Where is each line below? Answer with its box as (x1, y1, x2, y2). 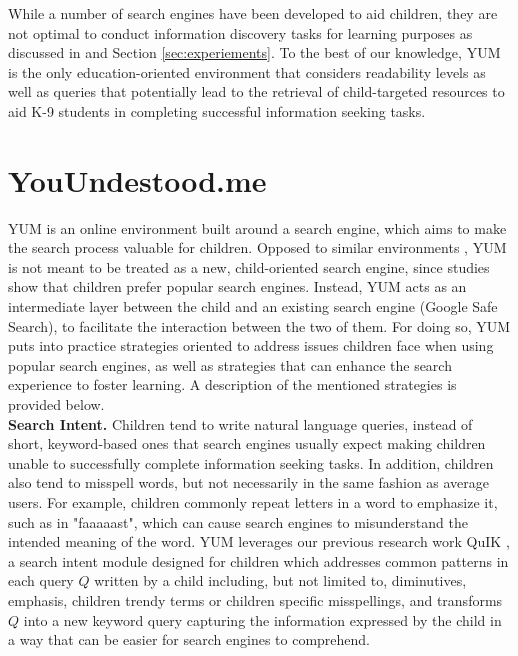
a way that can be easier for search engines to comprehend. (8, 629, 371, 650)
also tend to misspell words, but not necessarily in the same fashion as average (8, 472, 490, 493)
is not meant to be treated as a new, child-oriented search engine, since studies (8, 256, 490, 277)
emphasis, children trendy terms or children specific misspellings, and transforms (8, 589, 503, 610)
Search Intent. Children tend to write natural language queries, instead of (8, 413, 473, 434)
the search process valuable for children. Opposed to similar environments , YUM (8, 237, 507, 258)
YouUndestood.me (8, 159, 267, 200)
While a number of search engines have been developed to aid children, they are (8, 3, 498, 23)
